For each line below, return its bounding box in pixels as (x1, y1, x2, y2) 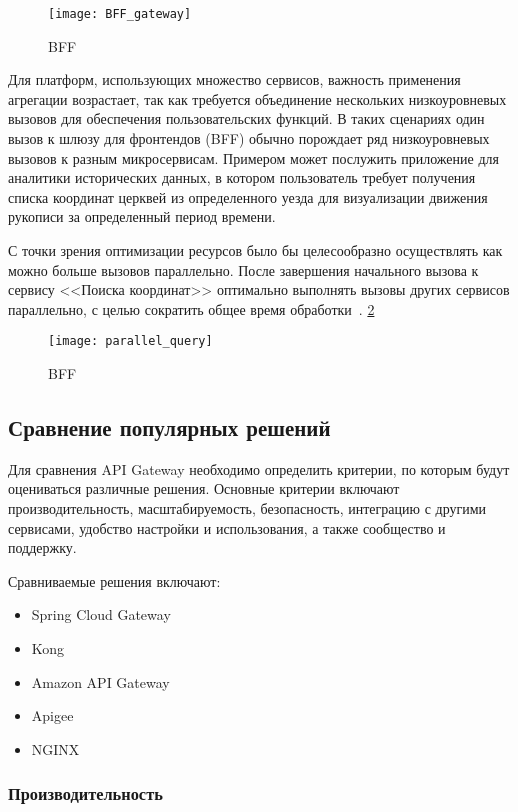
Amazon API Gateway (31, 671, 170, 692)
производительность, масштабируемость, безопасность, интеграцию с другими (8, 498, 487, 519)
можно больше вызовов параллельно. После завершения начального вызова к (8, 259, 479, 280)
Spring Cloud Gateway (31, 604, 171, 625)
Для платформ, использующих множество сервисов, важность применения (8, 69, 461, 90)
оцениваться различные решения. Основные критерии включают (8, 478, 400, 499)
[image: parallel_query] (48, 334, 213, 349)
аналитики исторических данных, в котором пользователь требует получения (8, 167, 476, 188)
